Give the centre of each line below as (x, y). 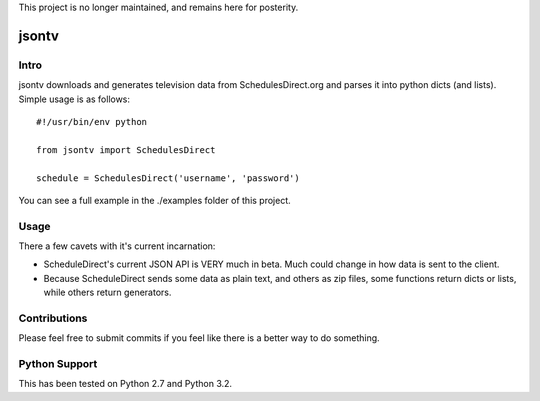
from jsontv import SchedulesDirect (126, 149)
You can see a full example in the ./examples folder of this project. (155, 200)
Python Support (58, 364)
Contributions (53, 318)
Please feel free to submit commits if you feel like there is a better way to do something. (199, 338)
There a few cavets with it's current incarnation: (117, 246)
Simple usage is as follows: (74, 99)
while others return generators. (107, 292)
